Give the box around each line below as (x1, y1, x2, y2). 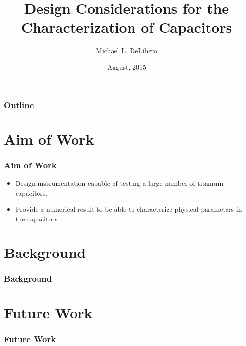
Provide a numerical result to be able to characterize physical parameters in (15, 204, 242, 214)
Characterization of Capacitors (21, 17, 232, 37)
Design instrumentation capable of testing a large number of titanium (15, 178, 224, 188)
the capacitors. (15, 213, 59, 223)
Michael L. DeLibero (96, 45, 157, 55)
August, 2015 (107, 61, 147, 72)
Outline (4, 98, 34, 110)
